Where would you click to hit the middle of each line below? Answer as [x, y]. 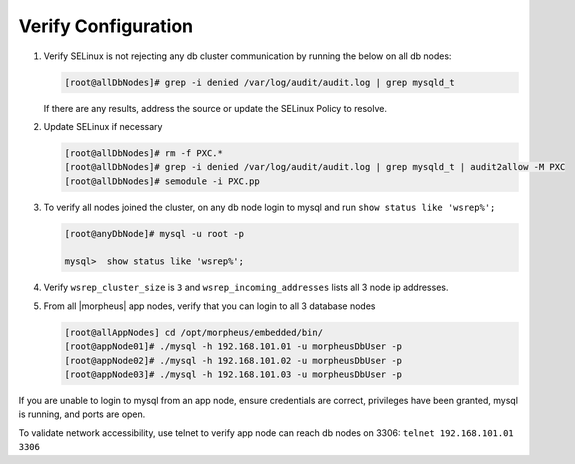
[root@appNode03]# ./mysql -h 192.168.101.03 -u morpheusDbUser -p [233, 374]
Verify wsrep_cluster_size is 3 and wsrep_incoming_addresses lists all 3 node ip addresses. [246, 287]
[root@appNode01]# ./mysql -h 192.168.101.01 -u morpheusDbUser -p [233, 346]
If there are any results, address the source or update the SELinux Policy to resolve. [215, 108]
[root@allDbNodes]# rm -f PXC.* [144, 153]
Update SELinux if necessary [103, 126]
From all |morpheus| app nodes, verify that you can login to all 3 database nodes [209, 306]
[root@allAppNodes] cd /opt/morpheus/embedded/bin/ [194, 332]
